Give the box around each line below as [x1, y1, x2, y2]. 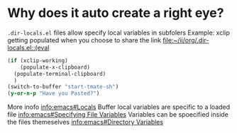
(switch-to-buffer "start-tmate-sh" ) [7, 83, 119, 91]
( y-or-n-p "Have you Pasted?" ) [7, 90, 100, 97]
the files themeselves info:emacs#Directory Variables [7, 118, 164, 127]
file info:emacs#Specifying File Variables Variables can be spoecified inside [7, 110, 229, 119]
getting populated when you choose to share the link [7, 35, 162, 44]
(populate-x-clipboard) [20, 64, 91, 71]
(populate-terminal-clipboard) [13, 70, 106, 77]
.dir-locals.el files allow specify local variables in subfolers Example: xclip [7, 28, 231, 37]
